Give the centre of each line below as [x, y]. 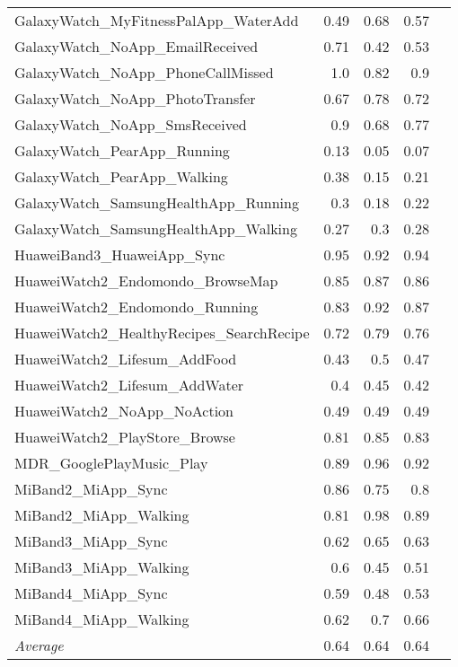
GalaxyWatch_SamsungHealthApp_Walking [156, 228]
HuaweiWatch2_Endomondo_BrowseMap [146, 281]
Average [39, 645]
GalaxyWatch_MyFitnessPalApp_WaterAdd [157, 20]
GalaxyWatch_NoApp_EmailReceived [137, 46]
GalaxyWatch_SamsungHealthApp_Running [157, 202]
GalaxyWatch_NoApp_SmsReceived [131, 124]
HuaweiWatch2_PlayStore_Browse [125, 437]
